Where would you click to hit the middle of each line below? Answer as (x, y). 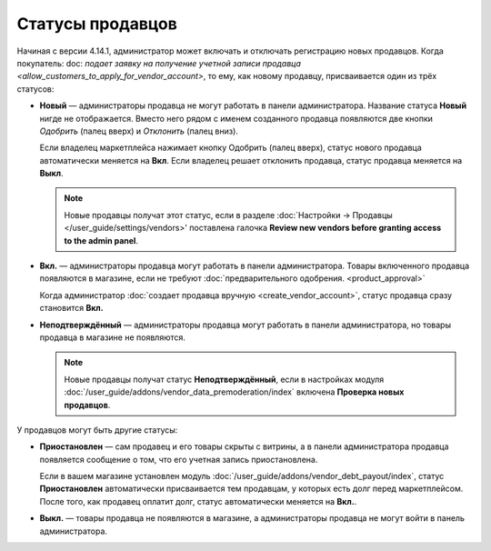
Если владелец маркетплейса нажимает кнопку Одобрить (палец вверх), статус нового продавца (230, 148)
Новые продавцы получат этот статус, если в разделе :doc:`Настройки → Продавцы (228, 215)
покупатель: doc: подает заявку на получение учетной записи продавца (159, 63)
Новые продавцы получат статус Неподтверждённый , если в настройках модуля (224, 379)
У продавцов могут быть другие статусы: (97, 430)
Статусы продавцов (97, 24)
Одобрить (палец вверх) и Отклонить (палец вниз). (139, 131)
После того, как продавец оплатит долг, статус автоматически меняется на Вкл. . (198, 501)
